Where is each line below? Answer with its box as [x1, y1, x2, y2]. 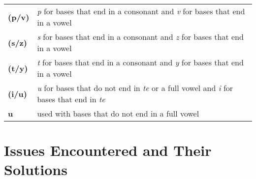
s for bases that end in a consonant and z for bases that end [37, 31, 244, 42]
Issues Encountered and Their [4, 140, 212, 160]
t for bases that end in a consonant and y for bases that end [37, 57, 244, 68]
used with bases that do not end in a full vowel [37, 108, 199, 119]
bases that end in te [37, 93, 105, 105]
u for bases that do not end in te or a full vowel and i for [37, 82, 233, 93]
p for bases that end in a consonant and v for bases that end [37, 5, 245, 17]
